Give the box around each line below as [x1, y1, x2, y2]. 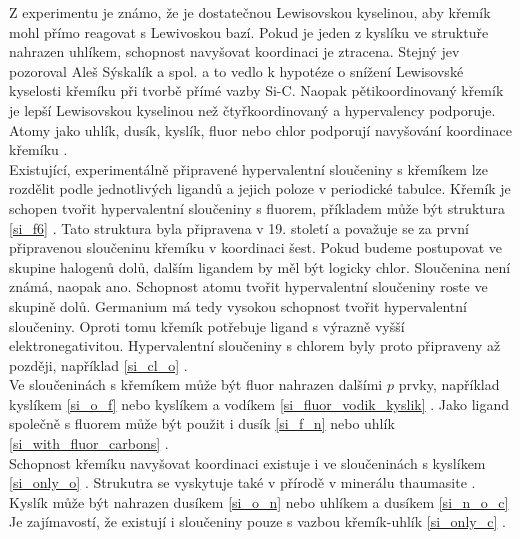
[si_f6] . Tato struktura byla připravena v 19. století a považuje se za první [9, 217, 469, 238]
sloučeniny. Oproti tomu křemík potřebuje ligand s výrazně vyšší [9, 315, 405, 336]
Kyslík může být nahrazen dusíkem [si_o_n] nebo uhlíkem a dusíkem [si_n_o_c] [9, 491, 509, 512]
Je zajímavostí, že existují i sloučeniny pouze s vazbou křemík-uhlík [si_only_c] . [9, 511, 506, 532]
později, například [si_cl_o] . [9, 354, 188, 375]
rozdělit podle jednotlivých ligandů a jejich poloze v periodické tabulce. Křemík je [9, 178, 511, 199]
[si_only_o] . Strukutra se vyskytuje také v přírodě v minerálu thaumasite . [9, 472, 476, 493]
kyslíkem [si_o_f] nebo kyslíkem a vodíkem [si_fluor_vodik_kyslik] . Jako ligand [9, 393, 510, 414]
